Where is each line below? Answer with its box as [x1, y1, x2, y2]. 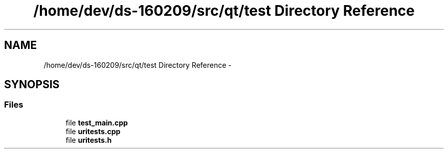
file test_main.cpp [65, 118, 128, 127]
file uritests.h [65, 135, 112, 144]
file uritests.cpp [65, 126, 121, 136]
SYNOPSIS [4, 78, 60, 91]
